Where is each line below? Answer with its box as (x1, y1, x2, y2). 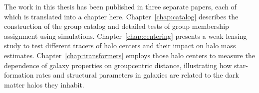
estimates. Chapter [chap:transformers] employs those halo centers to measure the (4, 50, 255, 60)
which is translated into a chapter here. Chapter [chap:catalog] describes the (4, 11, 239, 21)
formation (4, 70, 34, 80)
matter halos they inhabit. (4, 79, 84, 90)
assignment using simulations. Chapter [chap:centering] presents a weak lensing (4, 30, 247, 41)
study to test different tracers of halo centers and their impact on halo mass (4, 40, 236, 51)
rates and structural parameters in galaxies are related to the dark (36, 70, 239, 80)
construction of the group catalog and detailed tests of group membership (4, 21, 229, 31)
